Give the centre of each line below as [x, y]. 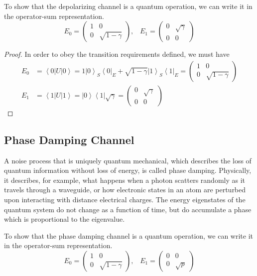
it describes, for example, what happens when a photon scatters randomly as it [125, 180]
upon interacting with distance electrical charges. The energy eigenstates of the [125, 200]
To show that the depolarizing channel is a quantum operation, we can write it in [128, 6]
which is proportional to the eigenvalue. [64, 219]
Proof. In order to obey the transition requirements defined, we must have [117, 54]
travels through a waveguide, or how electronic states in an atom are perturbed [125, 190]
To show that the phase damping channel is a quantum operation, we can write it [129, 235]
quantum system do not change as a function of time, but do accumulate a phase [128, 209]
